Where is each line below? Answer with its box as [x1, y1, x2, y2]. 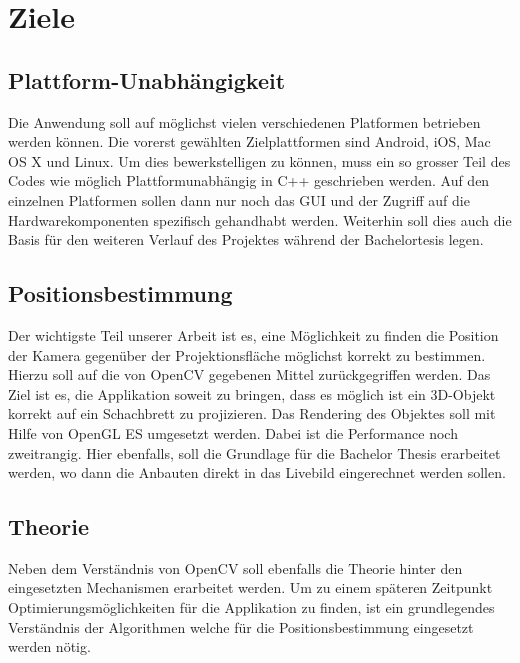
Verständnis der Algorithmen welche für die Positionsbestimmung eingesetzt [8, 616, 474, 637]
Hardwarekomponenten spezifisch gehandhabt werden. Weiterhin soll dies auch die [8, 209, 512, 230]
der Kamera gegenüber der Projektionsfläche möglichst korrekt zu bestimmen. [8, 344, 486, 365]
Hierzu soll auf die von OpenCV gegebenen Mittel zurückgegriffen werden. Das [8, 364, 491, 385]
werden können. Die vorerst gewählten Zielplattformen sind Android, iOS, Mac [8, 131, 491, 152]
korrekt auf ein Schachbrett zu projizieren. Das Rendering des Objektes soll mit [8, 403, 496, 424]
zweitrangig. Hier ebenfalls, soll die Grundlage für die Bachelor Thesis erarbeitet [8, 442, 501, 463]
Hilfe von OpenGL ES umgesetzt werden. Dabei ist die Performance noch [8, 422, 458, 443]
